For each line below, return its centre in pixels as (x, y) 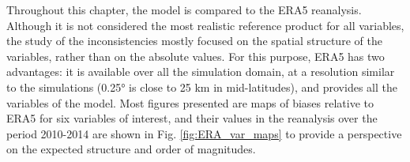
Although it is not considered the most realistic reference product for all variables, (205, 25)
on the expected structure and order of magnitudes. (131, 149)
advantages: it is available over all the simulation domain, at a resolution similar (201, 72)
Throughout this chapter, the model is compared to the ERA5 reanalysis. (184, 9)
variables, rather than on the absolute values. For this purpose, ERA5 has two (196, 56)
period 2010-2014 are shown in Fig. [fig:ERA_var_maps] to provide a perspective (204, 133)
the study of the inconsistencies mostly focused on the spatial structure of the (194, 41)
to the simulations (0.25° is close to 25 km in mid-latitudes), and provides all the (202, 87)
